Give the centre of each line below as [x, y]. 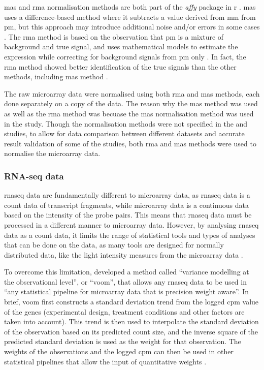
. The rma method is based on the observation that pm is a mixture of [114, 36]
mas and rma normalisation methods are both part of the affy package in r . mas [130, 7]
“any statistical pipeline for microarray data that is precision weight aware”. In [126, 291]
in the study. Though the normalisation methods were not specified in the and [126, 123]
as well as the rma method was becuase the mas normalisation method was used [129, 113]
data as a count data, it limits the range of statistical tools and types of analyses [130, 235]
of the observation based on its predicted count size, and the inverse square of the [131, 331]
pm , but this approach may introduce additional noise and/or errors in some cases [132, 27]
